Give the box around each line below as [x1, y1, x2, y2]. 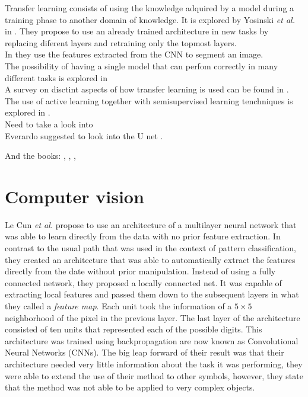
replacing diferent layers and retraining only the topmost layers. [5, 36, 237, 49]
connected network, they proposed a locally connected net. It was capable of [5, 276, 282, 289]
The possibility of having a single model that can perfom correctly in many [5, 59, 278, 72]
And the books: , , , [5, 149, 76, 162]
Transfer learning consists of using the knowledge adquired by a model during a [5, 2, 294, 14]
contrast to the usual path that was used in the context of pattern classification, [5, 242, 296, 254]
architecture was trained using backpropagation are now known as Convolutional [5, 334, 299, 347]
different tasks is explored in [5, 71, 107, 84]
